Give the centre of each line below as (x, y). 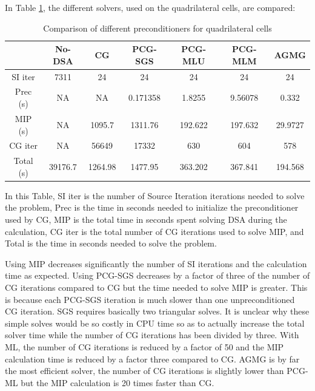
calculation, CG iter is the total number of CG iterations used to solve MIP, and (154, 231)
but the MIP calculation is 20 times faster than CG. (118, 382)
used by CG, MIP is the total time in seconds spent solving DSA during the (146, 219)
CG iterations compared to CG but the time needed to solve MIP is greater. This (156, 287)
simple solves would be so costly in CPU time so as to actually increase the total (155, 323)
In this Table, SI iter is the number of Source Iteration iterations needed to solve (155, 195)
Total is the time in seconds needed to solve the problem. (111, 243)
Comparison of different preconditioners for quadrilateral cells (157, 28)
